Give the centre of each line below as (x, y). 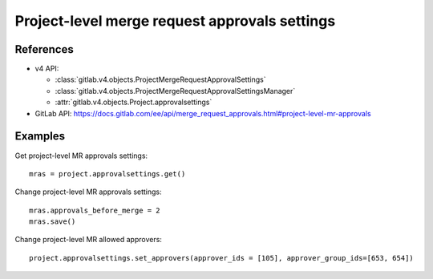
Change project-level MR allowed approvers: (88, 240)
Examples (40, 136)
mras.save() (53, 222)
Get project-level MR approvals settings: (81, 156)
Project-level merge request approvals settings (175, 21)
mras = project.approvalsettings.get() (107, 174)
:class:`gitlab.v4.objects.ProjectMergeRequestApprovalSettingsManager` (175, 91)
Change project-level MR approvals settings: (88, 192)
